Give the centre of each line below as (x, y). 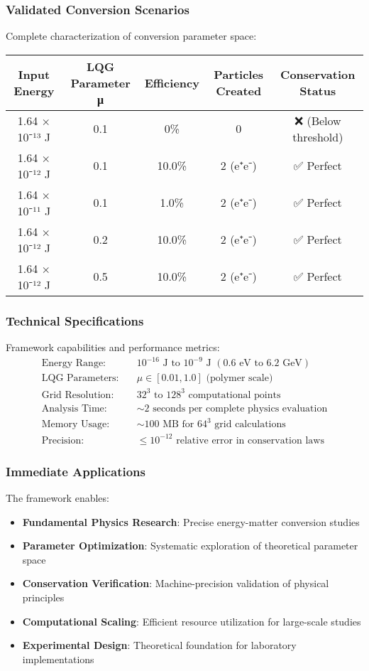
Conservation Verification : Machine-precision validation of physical (176, 583)
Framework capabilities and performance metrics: (113, 347)
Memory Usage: (76, 425)
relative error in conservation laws (250, 440)
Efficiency (172, 82)
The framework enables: (57, 498)
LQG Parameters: (80, 379)
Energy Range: (74, 364)
